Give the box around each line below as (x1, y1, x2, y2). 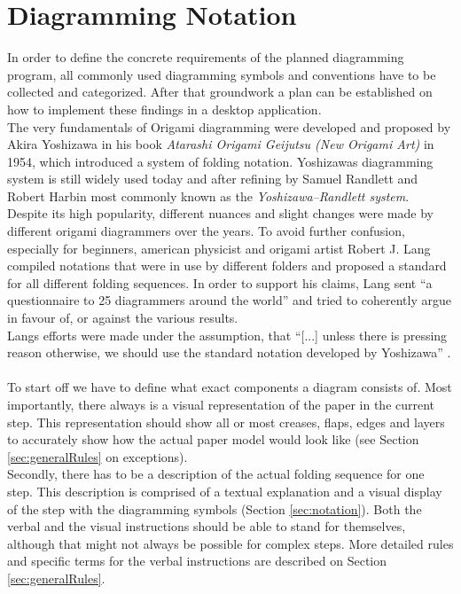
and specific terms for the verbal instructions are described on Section (7, 551, 387, 570)
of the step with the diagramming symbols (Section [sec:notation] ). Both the (7, 499, 422, 518)
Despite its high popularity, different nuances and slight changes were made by (7, 204, 434, 223)
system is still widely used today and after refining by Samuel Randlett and (7, 169, 418, 188)
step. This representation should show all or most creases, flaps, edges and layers (7, 412, 445, 431)
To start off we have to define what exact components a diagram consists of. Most (7, 378, 452, 396)
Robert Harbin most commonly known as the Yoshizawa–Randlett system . (7, 186, 410, 205)
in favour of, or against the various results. (7, 309, 238, 327)
